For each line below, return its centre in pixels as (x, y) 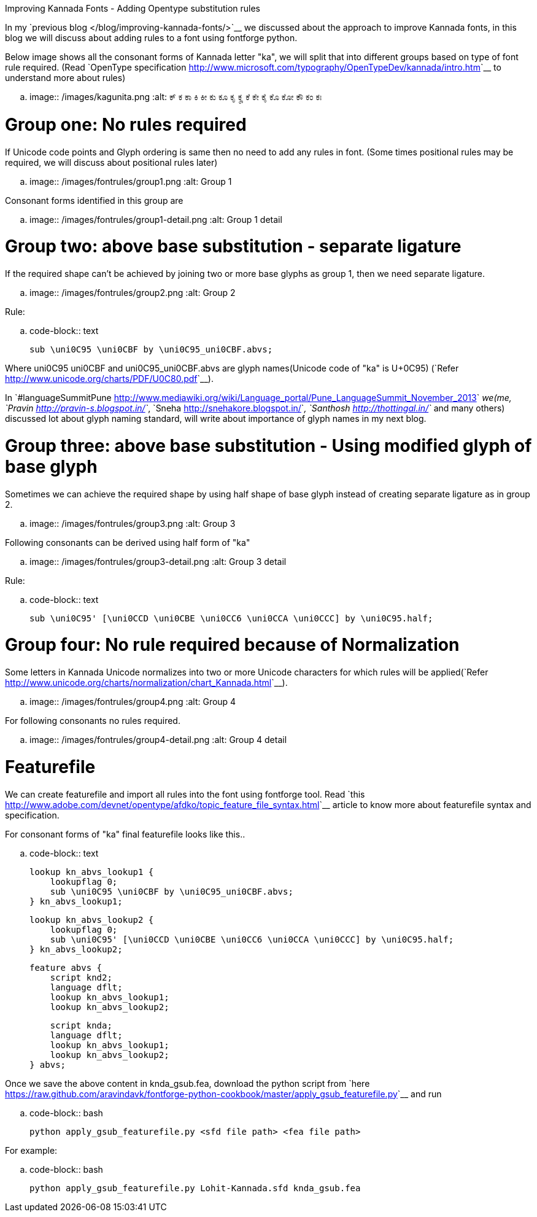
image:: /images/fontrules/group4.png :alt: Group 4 (133, 702)
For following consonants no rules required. (93, 721)
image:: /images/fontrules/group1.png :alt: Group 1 (131, 181)
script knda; (81, 1025)
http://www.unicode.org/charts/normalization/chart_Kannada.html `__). (146, 682)
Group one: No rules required (126, 124)
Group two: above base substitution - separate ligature (233, 247)
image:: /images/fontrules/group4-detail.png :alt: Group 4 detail (158, 740)
